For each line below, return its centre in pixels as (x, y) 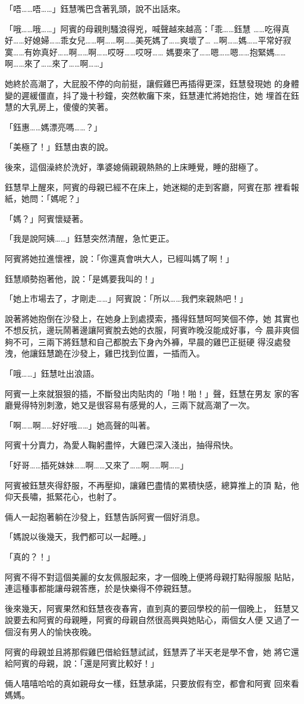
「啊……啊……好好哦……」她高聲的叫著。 (80, 425)
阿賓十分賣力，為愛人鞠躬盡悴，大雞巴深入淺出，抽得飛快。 (121, 445)
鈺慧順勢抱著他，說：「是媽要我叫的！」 (82, 278)
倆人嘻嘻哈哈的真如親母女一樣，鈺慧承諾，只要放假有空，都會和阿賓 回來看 (152, 683)
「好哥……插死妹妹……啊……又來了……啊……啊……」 (97, 465)
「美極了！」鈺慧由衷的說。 (59, 147)
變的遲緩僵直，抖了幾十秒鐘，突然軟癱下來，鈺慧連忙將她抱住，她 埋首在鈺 (152, 95)
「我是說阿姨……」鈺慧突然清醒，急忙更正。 (90, 238)
